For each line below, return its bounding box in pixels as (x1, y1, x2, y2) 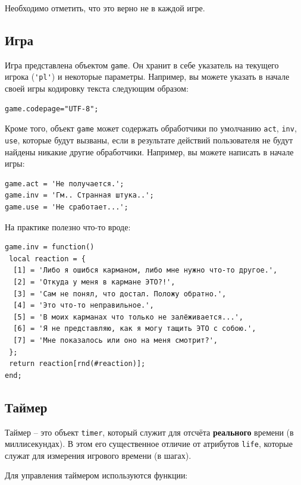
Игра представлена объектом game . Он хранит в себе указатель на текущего (5, 58, 279, 71)
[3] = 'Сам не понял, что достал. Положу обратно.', (13, 289, 227, 298)
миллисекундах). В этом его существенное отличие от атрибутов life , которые (5, 437, 293, 450)
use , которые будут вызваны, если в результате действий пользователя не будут (5, 133, 293, 146)
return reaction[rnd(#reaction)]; (9, 359, 146, 368)
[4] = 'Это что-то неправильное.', (13, 301, 154, 310)
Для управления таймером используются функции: (5, 469, 188, 481)
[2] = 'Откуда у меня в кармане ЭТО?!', (13, 277, 175, 286)
